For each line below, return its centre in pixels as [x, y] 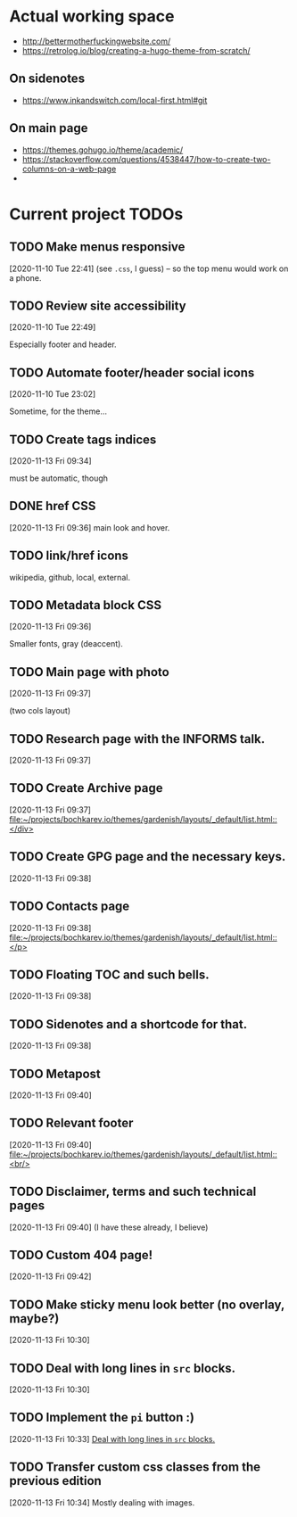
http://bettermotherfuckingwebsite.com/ [96, 41]
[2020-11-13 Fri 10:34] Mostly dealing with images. [102, 1502]
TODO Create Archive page [86, 788]
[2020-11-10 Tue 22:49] [53, 327]
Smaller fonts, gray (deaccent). [66, 644]
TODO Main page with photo [89, 672]
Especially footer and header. [63, 344]
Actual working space [92, 16]
